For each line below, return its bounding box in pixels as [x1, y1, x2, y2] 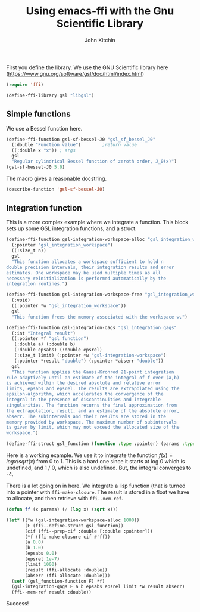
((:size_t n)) [11, 248, 46, 254]
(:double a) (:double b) [14, 341, 76, 347]
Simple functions [6, 109, 71, 119]
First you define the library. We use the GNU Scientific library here [6, 64, 168, 71]
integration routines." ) [6, 281, 68, 287]
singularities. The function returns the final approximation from [6, 402, 177, 408]
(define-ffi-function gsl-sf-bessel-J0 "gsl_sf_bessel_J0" [6, 136, 156, 143]
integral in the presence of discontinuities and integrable [6, 397, 161, 403]
